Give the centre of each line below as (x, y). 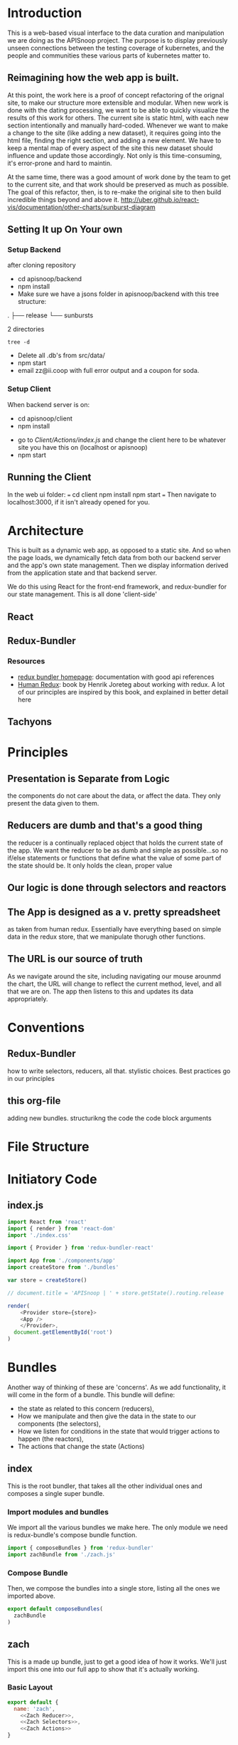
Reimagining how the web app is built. (93, 78)
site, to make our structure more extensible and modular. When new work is (118, 102)
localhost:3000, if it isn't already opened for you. (79, 502)
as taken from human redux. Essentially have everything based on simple (114, 929)
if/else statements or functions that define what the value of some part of (114, 858)
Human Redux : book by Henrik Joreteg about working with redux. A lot (121, 684)
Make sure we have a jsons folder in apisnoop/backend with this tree (118, 294)
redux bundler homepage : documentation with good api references (116, 677)
